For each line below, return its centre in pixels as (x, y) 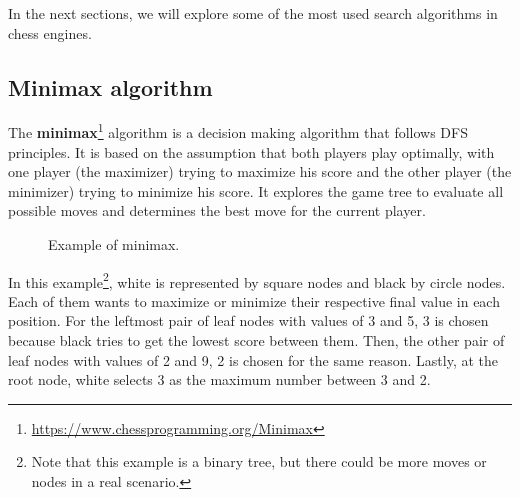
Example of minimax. (114, 244)
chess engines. (50, 32)
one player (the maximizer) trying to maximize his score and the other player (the (260, 171)
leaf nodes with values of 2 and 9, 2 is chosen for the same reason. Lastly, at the (253, 359)
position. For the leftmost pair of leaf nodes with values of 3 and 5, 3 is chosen (248, 320)
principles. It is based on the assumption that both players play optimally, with (251, 151)
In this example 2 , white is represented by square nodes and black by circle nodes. (257, 280)
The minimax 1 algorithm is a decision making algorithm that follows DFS (238, 131)
